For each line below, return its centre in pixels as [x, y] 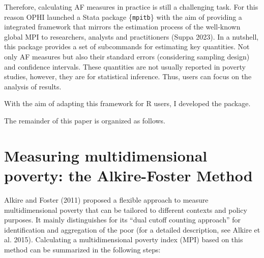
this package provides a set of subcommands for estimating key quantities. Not [127, 46]
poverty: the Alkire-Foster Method [128, 175]
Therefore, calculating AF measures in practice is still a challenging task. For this [131, 7]
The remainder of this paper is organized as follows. [85, 120]
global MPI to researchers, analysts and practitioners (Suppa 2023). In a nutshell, [131, 36]
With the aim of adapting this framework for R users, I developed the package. [127, 103]
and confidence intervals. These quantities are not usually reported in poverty [125, 66]
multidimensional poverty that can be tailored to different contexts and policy [126, 209]
